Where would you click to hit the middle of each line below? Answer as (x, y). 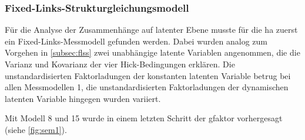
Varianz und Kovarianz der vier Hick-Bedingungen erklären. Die (120, 64)
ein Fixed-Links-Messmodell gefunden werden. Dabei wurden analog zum (136, 41)
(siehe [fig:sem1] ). (36, 129)
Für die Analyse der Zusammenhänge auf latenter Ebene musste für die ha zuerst (151, 30)
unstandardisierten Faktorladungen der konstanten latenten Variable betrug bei (148, 75)
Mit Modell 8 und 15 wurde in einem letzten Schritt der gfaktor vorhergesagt (144, 118)
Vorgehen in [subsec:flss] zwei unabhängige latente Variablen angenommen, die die (152, 52)
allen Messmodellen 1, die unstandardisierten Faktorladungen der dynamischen (147, 87)
